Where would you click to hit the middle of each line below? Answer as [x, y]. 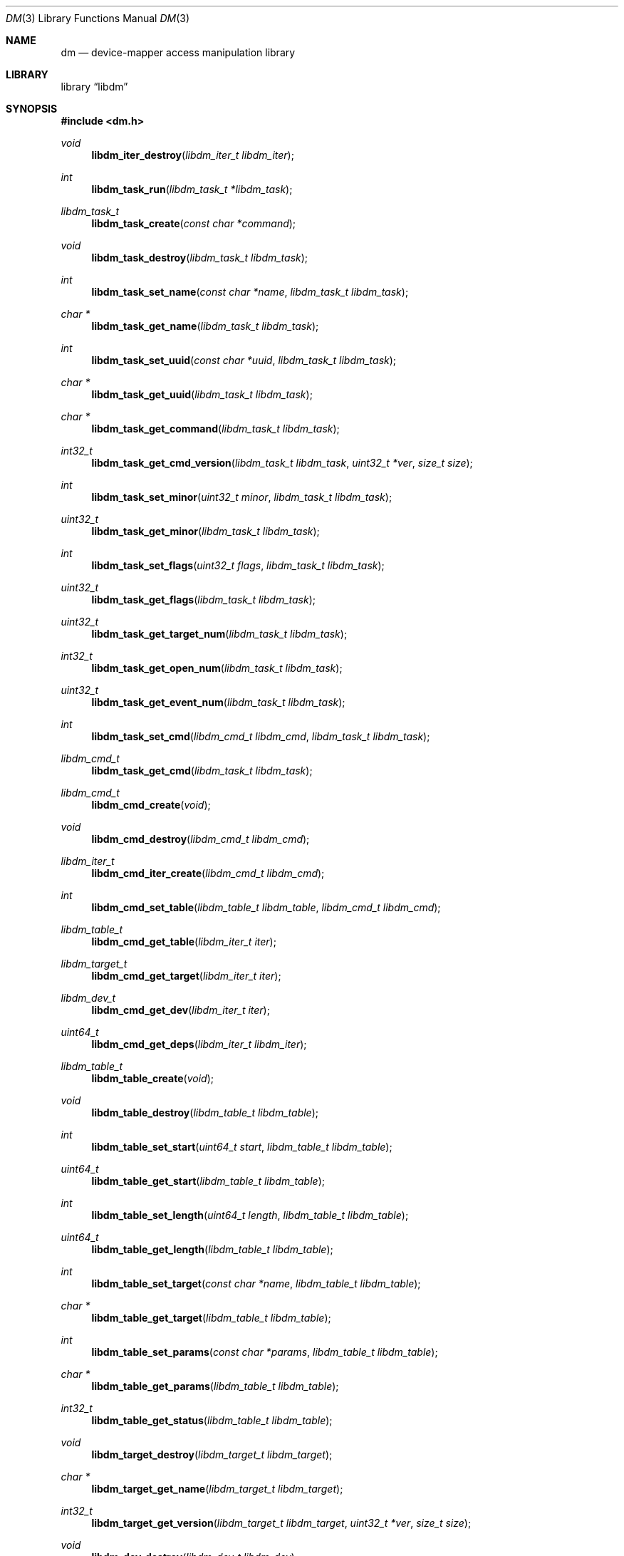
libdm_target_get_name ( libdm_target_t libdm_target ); [217, 1489]
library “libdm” [94, 87]
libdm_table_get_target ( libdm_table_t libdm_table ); [211, 1318]
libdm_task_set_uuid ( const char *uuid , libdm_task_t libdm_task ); [244, 360]
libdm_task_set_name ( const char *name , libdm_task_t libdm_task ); [250, 292]
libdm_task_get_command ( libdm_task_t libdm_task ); [215, 429]
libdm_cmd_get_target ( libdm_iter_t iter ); [186, 976]
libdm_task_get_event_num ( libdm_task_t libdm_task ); [218, 702]
